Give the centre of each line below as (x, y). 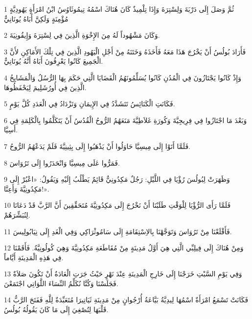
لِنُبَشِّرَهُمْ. (17, 214)
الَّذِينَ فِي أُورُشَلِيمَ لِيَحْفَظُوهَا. (45, 87)
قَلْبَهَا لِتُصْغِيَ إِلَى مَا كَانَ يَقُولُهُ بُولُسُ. (56, 309)
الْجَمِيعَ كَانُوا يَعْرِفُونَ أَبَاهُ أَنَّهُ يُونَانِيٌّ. (54, 61)
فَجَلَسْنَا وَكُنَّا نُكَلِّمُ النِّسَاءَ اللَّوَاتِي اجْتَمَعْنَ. (61, 283)
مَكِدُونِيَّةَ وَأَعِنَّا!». (27, 188)
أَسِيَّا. (11, 130)
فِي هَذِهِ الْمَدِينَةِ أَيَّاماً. (34, 257)
